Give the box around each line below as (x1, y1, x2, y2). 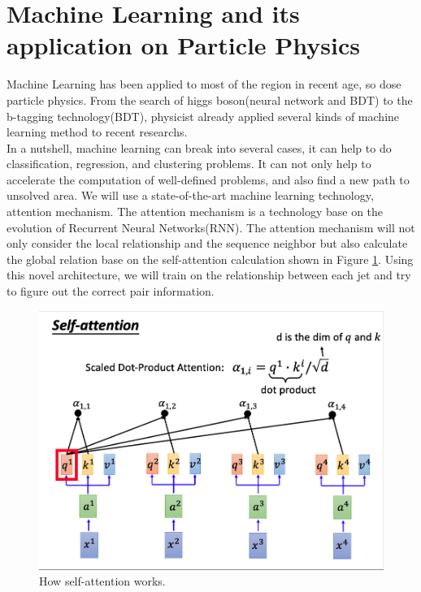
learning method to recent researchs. (7, 123, 188, 140)
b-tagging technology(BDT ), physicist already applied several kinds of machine (7, 107, 400, 124)
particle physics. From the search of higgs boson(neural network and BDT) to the (7, 91, 413, 108)
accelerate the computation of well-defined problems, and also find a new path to (7, 171, 410, 188)
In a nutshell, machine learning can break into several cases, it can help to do (7, 139, 392, 156)
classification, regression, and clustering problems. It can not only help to (7, 155, 371, 172)
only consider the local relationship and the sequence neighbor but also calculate (7, 235, 408, 252)
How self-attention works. (39, 573, 166, 590)
